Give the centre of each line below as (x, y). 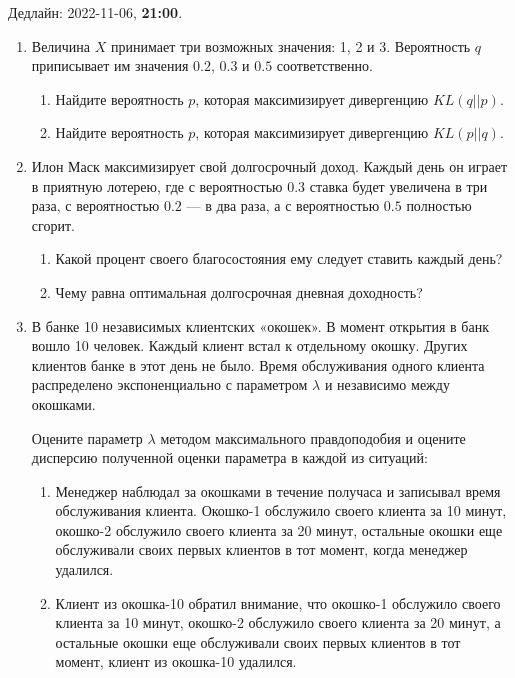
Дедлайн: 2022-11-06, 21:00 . (95, 12)
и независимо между (387, 384)
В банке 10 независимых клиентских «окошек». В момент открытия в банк (260, 325)
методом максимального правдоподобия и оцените (313, 437)
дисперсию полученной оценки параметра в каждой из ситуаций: (229, 457)
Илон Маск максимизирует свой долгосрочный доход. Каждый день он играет (269, 165)
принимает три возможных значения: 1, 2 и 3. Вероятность (290, 45)
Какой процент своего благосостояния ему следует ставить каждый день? (279, 258)
